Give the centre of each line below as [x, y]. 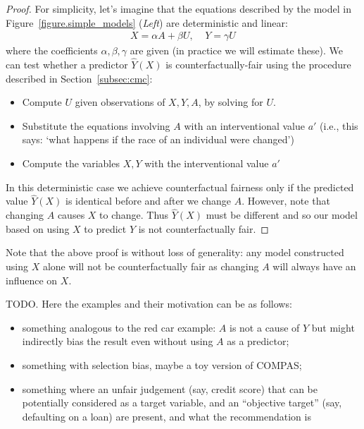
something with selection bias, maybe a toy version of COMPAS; [162, 364]
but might [333, 327]
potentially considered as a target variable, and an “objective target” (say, [182, 403]
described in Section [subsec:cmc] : [79, 78]
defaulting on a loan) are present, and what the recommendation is [167, 416]
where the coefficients [52, 50]
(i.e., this [339, 125]
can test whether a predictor [67, 65]
